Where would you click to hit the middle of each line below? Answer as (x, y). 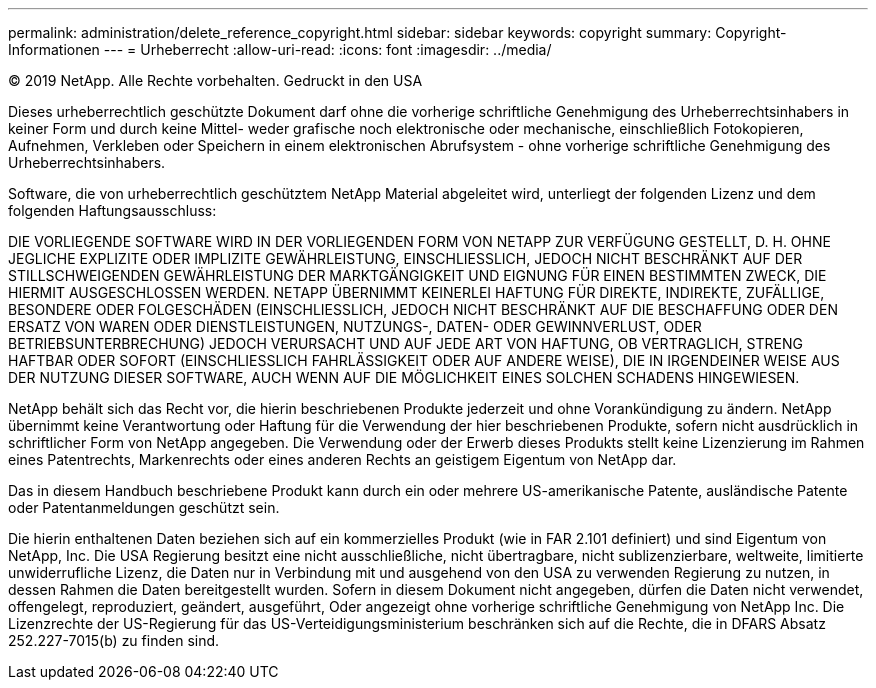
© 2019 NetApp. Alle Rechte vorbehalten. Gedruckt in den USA (215, 80)
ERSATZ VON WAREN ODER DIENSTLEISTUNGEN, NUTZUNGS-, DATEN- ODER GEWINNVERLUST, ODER (355, 326)
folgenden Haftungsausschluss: (112, 210)
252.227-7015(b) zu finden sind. (114, 640)
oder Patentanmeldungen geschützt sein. (144, 507)
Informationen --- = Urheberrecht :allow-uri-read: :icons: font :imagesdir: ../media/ (280, 49)
